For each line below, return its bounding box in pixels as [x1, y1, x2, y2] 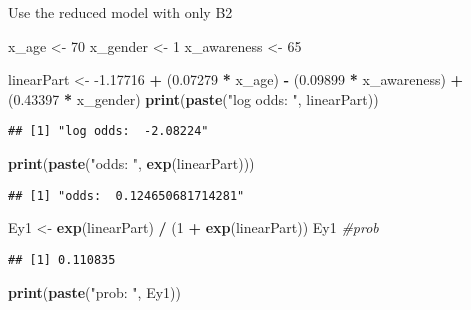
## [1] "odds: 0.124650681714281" [8, 188, 245, 203]
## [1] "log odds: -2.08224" [8, 124, 209, 139]
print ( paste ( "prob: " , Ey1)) [8, 281, 181, 302]
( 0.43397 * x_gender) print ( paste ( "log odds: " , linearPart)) [8, 88, 379, 109]
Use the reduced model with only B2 [8, 2, 233, 22]
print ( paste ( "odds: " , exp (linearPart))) [8, 153, 255, 174]
